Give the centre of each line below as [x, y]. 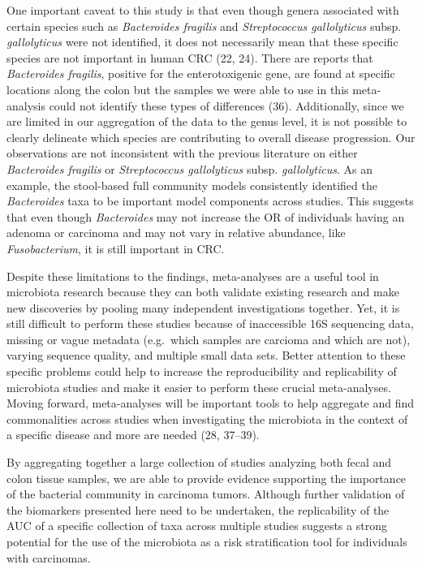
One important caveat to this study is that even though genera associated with [203, 10]
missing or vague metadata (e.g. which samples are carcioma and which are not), [209, 339]
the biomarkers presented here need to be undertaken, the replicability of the [198, 509]
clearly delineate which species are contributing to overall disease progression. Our [211, 137]
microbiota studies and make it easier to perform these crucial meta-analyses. [199, 387]
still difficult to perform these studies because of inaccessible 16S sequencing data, [210, 323]
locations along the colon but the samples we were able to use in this [178, 89]
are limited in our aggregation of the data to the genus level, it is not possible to [207, 121]
